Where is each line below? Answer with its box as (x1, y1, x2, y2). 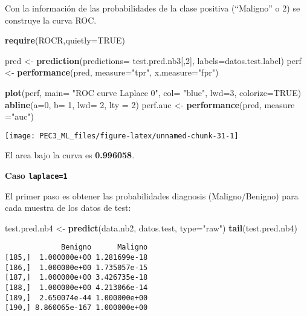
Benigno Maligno (61, 243, 148, 252)
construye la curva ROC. (5, 13, 97, 26)
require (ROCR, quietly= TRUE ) (5, 34, 125, 47)
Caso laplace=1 (5, 169, 68, 181)
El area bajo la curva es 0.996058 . (5, 149, 135, 161)
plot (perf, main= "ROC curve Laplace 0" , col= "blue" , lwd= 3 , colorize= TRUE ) (5, 86, 302, 98)
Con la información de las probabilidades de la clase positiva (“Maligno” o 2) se (5, 2, 300, 14)
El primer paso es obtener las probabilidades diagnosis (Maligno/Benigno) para (5, 189, 299, 202)
